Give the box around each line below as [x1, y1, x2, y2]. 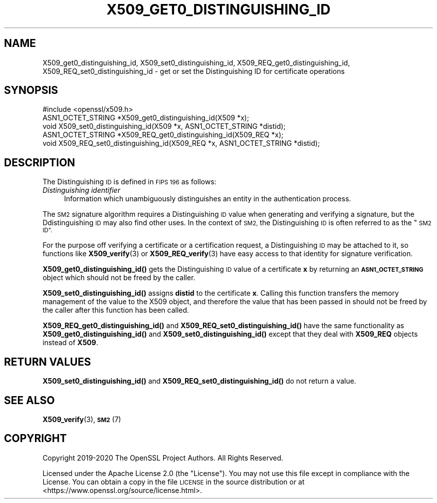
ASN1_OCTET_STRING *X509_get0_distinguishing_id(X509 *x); [42, 113, 249, 122]
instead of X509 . [42, 338, 98, 347]
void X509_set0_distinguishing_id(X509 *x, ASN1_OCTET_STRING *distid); [42, 122, 286, 131]
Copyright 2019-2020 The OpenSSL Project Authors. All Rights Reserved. [42, 453, 283, 462]
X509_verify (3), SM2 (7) [42, 415, 121, 424]
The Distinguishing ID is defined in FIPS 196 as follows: [42, 177, 217, 186]
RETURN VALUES [4, 355, 91, 368]
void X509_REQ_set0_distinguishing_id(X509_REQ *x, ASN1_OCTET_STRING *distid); [42, 139, 320, 148]
